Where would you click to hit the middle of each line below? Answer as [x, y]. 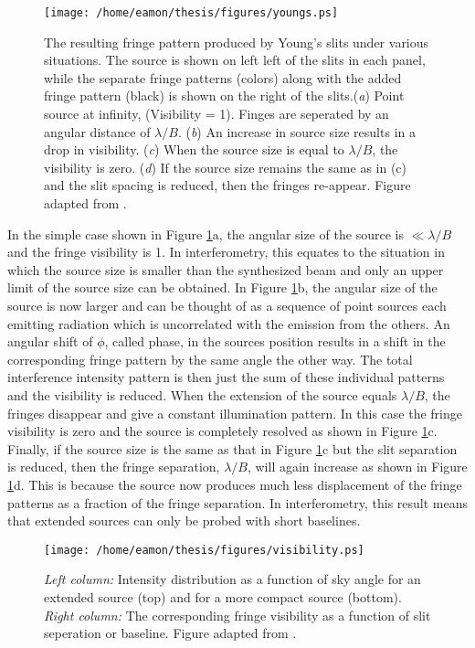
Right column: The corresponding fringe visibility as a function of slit [237, 615]
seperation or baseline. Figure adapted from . [170, 633]
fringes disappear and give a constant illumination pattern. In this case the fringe [235, 413]
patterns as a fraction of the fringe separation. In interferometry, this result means [238, 502]
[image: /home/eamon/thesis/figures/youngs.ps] [191, 13]
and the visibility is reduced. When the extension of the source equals [202, 394]
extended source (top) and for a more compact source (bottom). [223, 596]
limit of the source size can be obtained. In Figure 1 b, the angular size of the [222, 287]
